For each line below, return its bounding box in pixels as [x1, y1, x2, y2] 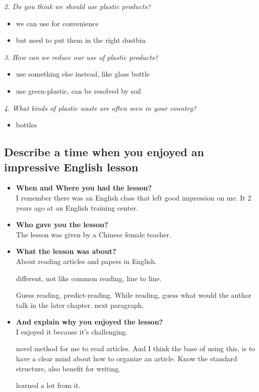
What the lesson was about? [16, 246, 116, 256]
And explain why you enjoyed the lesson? [16, 316, 163, 327]
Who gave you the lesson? [16, 219, 108, 230]
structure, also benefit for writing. [16, 363, 121, 373]
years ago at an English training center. [16, 202, 138, 213]
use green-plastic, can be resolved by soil [16, 85, 141, 96]
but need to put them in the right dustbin [16, 35, 146, 45]
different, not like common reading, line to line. [16, 273, 162, 283]
